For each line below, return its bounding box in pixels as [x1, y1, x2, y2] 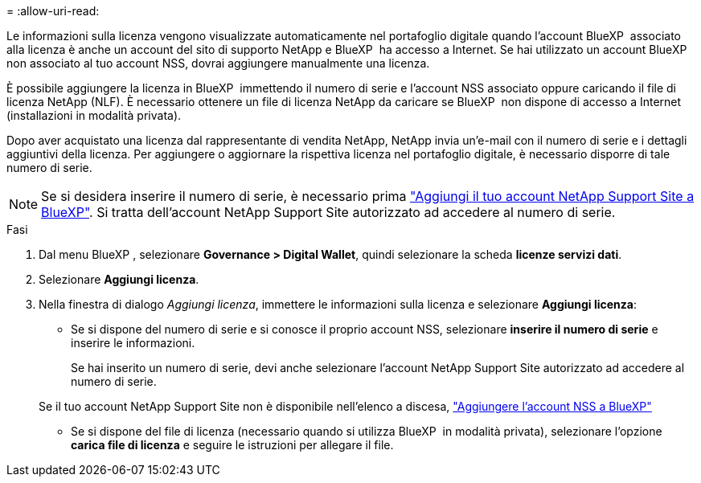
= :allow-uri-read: [6, 4, 100, 18]
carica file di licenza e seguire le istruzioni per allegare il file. [71, 438, 394, 452]
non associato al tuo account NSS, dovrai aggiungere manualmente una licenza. [6, 56, 430, 70]
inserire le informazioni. [71, 336, 195, 350]
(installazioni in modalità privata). [6, 108, 182, 122]
